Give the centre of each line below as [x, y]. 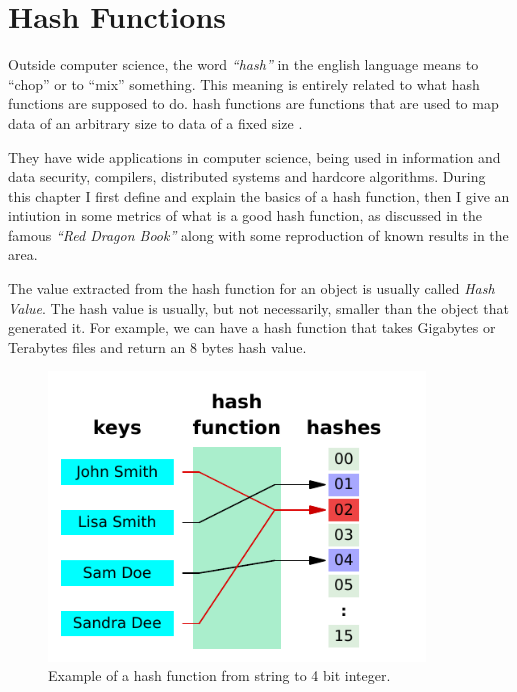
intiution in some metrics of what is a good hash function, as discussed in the [245, 215]
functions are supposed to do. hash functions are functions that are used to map [253, 103]
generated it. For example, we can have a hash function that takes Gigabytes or [252, 327]
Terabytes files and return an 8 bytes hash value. [157, 346]
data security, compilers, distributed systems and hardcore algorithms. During [247, 176]
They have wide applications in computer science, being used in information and [254, 156]
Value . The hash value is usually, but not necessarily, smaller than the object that [258, 307]
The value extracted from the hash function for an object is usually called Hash [251, 288]
